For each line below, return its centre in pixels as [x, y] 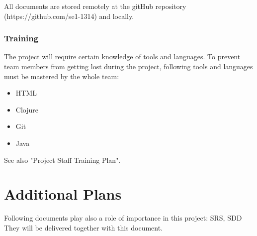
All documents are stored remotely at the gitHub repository [95, 6]
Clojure [27, 109]
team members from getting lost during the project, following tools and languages [128, 66]
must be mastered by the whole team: [62, 76]
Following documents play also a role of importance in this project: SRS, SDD [123, 218]
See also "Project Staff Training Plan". [62, 160]
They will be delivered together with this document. [84, 227]
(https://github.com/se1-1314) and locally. [69, 16]
